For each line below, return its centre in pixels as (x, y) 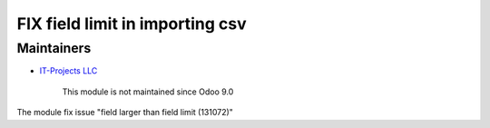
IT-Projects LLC (69, 71)
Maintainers (54, 48)
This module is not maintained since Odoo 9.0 (148, 92)
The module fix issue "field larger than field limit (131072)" (125, 113)
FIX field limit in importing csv (132, 24)
